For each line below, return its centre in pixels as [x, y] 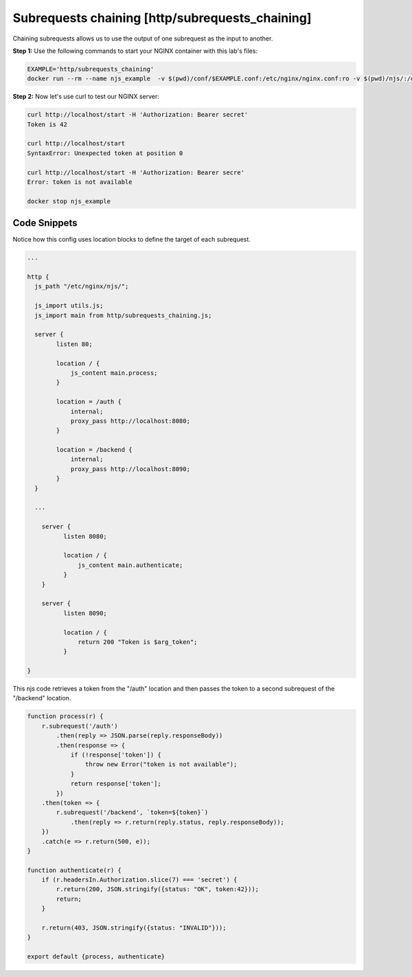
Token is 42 [47, 124]
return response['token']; [116, 784]
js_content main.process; [114, 373]
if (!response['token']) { [116, 755]
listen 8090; [85, 613]
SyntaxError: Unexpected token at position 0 [105, 153]
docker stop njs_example [69, 201]
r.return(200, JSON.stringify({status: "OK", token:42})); [158, 889]
